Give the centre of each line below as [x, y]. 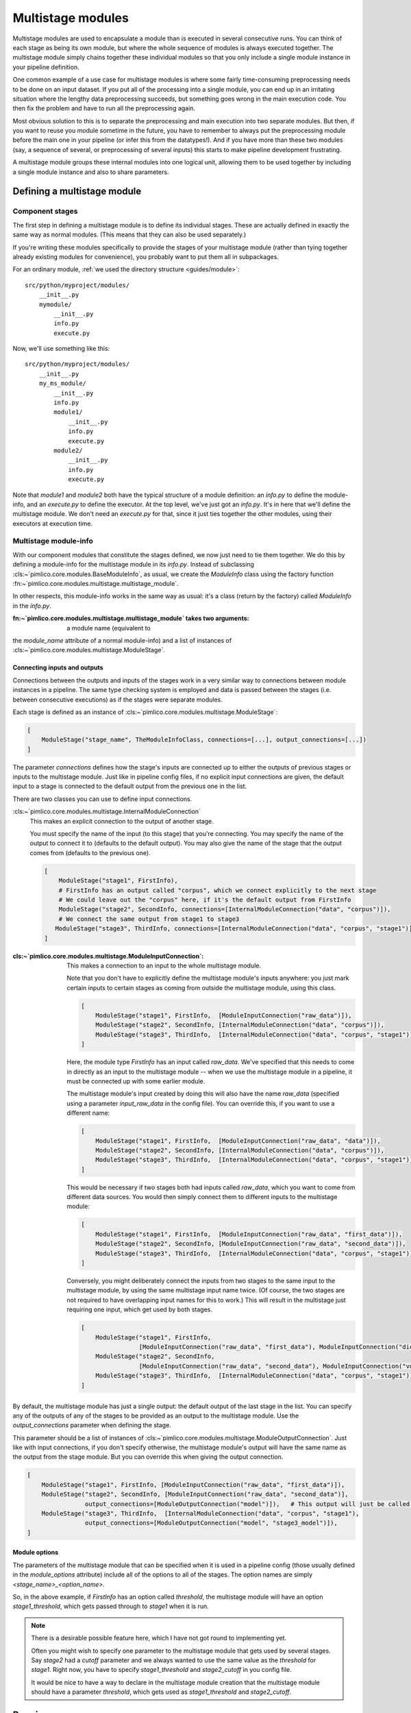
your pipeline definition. [46, 67]
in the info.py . [32, 606]
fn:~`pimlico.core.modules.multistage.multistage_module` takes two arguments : [131, 618]
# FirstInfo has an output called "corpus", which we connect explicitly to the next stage [217, 890]
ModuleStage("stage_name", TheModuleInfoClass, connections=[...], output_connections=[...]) [204, 740]
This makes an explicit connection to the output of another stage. [122, 821]
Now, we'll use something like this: [61, 349]
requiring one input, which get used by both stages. [139, 1309]
